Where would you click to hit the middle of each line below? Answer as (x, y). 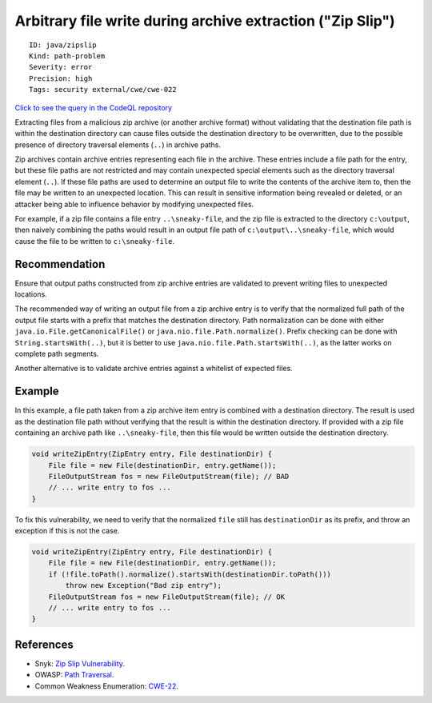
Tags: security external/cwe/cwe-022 (103, 90)
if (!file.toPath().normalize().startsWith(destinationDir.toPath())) (190, 574)
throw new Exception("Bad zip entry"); (143, 585)
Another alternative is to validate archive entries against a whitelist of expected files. (154, 369)
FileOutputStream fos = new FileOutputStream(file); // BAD (169, 476)
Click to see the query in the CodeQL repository (93, 107)
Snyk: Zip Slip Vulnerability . (80, 663)
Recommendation (60, 264)
